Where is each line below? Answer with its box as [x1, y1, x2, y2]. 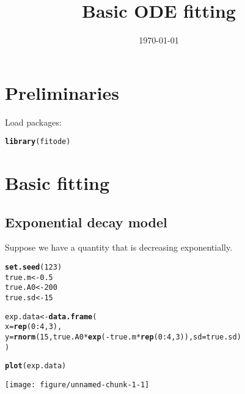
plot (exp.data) [5, 362, 67, 371]
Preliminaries [5, 80, 119, 105]
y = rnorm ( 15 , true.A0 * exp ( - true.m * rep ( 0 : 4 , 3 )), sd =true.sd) [5, 333, 241, 342]
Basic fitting [5, 170, 110, 195]
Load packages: [5, 115, 62, 128]
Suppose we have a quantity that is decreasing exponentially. [5, 241, 233, 254]
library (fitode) [5, 137, 71, 146]
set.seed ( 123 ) [5, 263, 62, 272]
